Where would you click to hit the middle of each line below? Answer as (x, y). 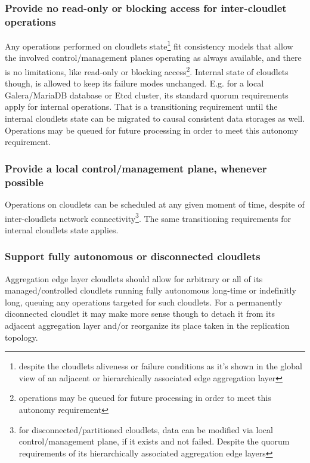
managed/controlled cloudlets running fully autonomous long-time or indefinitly (151, 290)
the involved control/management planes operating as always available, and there (153, 58)
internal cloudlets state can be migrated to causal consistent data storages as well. (155, 118)
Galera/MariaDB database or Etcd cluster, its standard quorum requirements (147, 95)
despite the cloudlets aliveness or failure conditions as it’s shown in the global (160, 366)
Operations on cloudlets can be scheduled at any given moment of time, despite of (155, 204)
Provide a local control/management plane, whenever (136, 168)
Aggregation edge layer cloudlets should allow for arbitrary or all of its (134, 278)
